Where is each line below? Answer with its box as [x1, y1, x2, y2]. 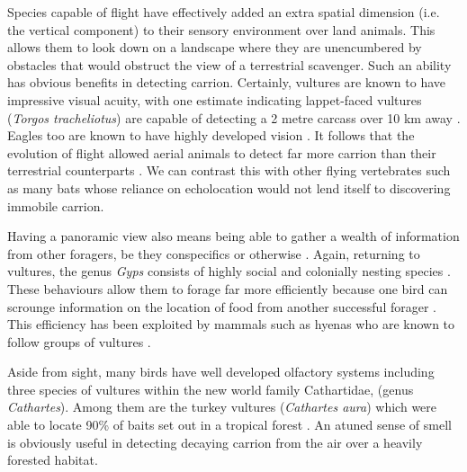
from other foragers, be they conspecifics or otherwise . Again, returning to [7, 244, 420, 263]
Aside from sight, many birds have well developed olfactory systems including [7, 362, 435, 381]
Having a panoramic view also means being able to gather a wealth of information [7, 227, 460, 245]
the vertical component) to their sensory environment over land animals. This [7, 20, 436, 39]
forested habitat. [7, 450, 98, 469]
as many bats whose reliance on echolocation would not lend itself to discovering [7, 178, 451, 197]
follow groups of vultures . [7, 332, 151, 351]
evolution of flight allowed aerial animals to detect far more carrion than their [7, 143, 436, 162]
